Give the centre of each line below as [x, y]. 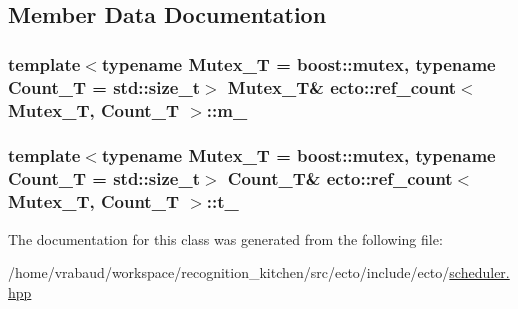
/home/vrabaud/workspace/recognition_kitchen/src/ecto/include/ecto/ [229, 272]
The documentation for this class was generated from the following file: [225, 238]
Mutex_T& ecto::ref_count [342, 86]
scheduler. [479, 272]
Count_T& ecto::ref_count [340, 178]
